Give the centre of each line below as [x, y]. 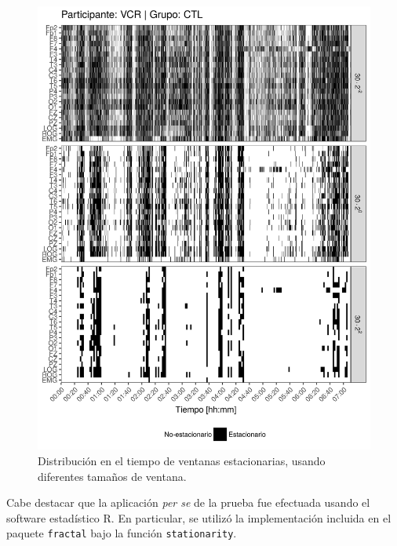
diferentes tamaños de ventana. [112, 476]
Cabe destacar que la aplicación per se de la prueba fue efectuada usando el [188, 502]
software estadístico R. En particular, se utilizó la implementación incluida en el [199, 517]
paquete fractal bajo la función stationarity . [122, 533]
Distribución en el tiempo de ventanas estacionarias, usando [182, 460]
